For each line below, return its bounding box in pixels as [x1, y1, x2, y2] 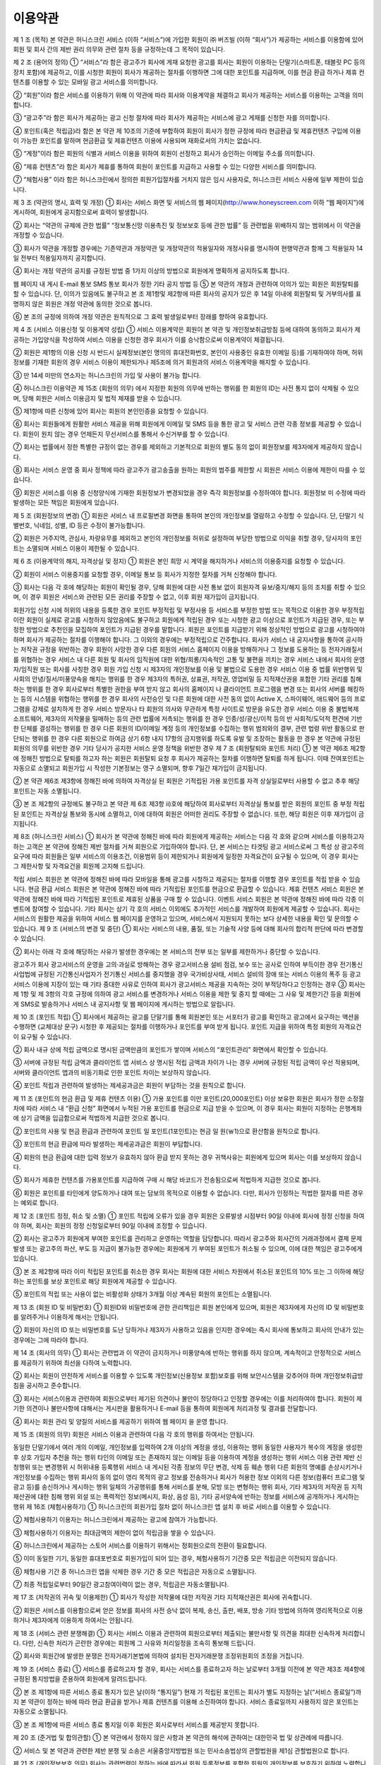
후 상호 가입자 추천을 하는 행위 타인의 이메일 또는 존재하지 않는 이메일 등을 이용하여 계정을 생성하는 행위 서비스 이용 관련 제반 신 [13, 1453, 363, 1461]
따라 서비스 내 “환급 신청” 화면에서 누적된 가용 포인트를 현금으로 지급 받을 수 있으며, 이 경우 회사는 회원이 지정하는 [25, 1104, 338, 1113]
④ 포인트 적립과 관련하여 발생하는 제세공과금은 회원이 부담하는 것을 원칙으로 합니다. [13, 1081, 246, 1090]
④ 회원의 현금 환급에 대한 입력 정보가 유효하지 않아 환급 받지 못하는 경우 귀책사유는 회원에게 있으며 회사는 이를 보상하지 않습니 [13, 1153, 362, 1161]
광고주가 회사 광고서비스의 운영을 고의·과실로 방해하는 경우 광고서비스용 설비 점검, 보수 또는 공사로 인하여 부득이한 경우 [13, 960, 339, 969]
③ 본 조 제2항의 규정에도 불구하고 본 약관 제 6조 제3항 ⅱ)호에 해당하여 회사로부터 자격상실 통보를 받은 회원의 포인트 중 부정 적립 [13, 800, 365, 808]
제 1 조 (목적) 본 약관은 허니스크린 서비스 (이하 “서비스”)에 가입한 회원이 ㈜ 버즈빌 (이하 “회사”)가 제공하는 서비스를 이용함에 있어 [13, 35, 363, 44]
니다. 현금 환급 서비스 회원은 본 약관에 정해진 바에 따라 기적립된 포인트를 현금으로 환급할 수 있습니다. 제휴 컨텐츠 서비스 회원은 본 [13, 885, 365, 893]
